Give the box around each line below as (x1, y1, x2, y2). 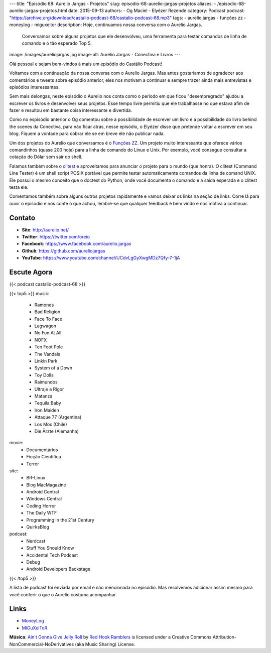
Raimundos (34, 379, 58, 385)
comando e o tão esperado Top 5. (22, 40, 92, 46)
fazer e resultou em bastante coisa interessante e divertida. (9, 107, 132, 113)
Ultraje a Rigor (34, 386, 64, 392)
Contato (9, 213, 35, 222)
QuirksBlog (26, 524, 50, 530)
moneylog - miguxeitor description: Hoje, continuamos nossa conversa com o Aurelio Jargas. (9, 22, 203, 28)
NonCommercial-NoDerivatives (9, 641, 74, 647)
